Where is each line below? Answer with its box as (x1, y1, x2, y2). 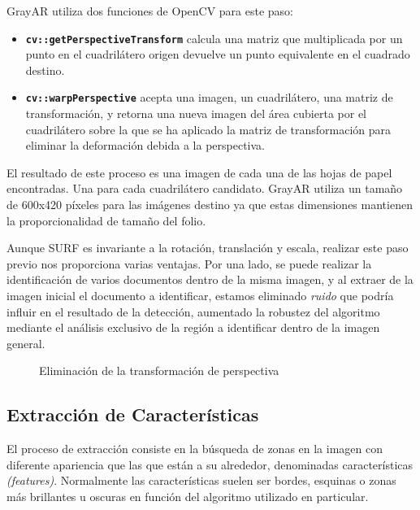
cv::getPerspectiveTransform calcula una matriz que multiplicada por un (25, 29, 403, 46)
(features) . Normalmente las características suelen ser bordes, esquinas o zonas (6, 472, 396, 489)
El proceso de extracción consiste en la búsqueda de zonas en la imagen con (6, 440, 383, 457)
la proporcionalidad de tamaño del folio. (6, 211, 206, 229)
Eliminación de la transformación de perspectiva (39, 362, 279, 379)
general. (6, 334, 45, 351)
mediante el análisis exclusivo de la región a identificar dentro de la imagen (6, 319, 380, 336)
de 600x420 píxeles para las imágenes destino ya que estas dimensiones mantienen (6, 196, 413, 213)
